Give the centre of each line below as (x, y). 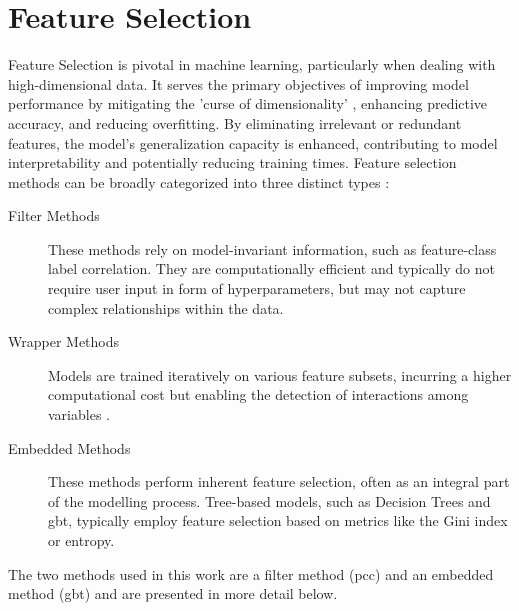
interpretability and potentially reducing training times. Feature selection (232, 162)
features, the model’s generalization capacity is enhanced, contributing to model (253, 142)
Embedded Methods (69, 447)
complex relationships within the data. (166, 307)
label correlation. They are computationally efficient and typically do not (271, 268)
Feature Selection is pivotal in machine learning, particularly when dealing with (252, 64)
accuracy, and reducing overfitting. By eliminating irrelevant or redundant (235, 122)
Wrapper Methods (64, 341)
